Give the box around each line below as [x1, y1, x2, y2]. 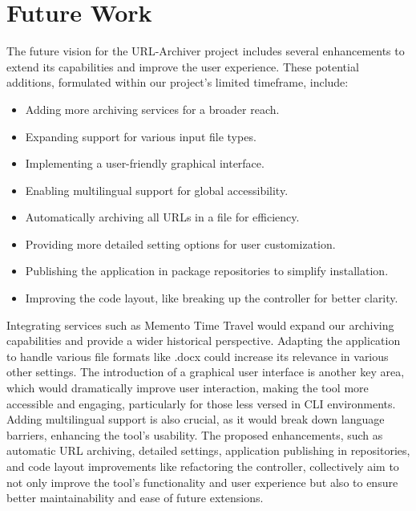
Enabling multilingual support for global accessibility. [25, 181, 289, 198]
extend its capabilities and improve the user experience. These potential [6, 58, 359, 75]
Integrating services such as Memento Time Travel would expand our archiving [6, 316, 394, 333]
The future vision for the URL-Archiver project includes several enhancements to [6, 43, 405, 59]
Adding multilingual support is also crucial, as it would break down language [6, 411, 385, 428]
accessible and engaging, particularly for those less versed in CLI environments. [6, 395, 396, 412]
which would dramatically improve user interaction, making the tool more [6, 379, 369, 396]
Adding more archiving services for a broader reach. [25, 100, 280, 117]
